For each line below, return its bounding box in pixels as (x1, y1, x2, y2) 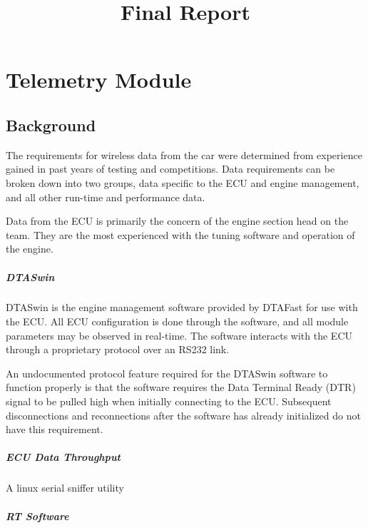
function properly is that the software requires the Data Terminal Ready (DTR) (6, 380, 356, 395)
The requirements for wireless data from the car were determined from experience (6, 147, 362, 162)
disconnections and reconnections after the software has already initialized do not (6, 407, 361, 422)
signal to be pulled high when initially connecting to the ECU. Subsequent (6, 394, 332, 409)
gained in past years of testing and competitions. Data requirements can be (6, 161, 335, 176)
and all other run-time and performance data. (6, 189, 205, 204)
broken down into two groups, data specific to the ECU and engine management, (6, 175, 359, 190)
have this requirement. (6, 422, 103, 437)
